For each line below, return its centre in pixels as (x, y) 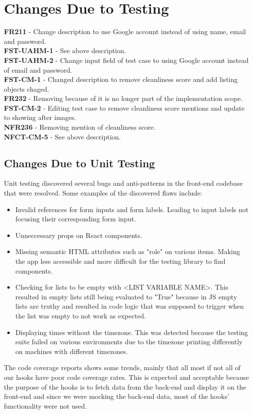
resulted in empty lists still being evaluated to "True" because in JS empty (126, 296)
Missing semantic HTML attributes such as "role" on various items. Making (128, 251)
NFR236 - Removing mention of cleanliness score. (80, 127)
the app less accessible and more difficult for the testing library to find (120, 261)
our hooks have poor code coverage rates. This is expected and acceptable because (126, 377)
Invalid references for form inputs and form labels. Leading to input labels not (132, 209)
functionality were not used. (45, 405)
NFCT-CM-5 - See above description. (63, 136)
